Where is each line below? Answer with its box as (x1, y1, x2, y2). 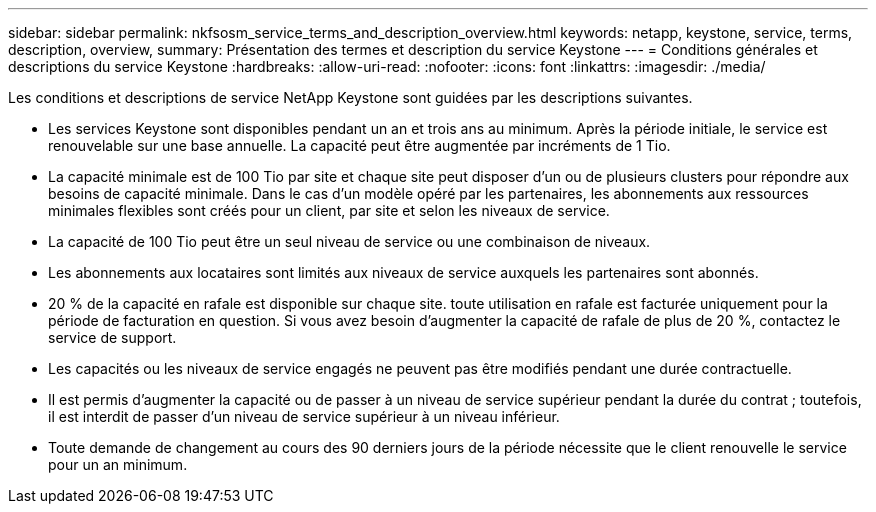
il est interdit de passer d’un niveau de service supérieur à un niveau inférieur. (48, 408, 560, 425)
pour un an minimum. (48, 456, 188, 473)
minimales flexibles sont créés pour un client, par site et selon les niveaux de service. (48, 202, 610, 219)
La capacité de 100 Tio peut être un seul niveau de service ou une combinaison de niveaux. (48, 233, 651, 250)
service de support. (48, 329, 177, 346)
